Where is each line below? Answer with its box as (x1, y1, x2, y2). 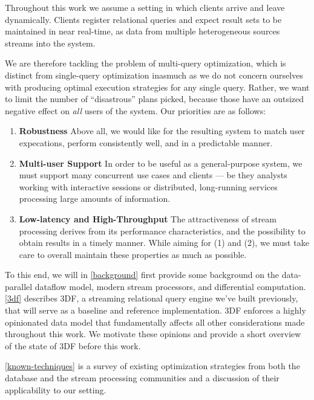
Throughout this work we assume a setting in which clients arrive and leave (5, 1, 285, 13)
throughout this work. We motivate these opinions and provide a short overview (5, 327, 301, 340)
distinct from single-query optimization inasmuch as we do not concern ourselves (5, 68, 303, 81)
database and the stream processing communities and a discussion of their (5, 372, 280, 384)
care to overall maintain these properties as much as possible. (19, 248, 247, 260)
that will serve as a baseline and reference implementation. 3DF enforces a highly (5, 304, 306, 317)
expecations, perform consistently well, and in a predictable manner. (19, 136, 273, 149)
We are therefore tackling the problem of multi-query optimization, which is (5, 57, 286, 69)
